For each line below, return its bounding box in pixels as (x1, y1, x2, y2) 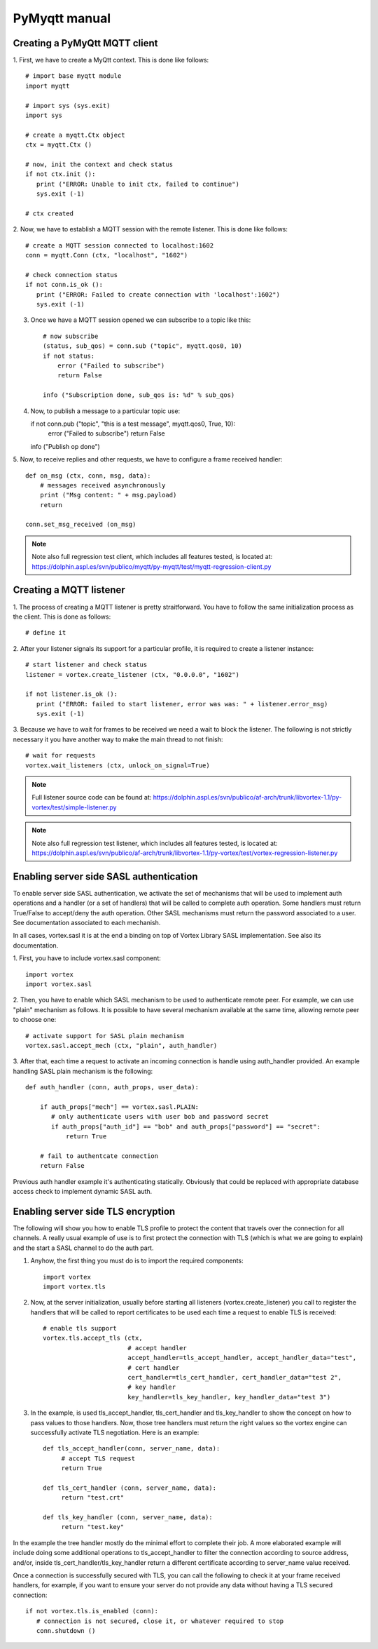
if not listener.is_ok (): (25, 690, 118, 698)
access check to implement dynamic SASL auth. (13, 1187, 153, 1196)
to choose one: (13, 1016, 57, 1024)
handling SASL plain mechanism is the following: (13, 1067, 153, 1075)
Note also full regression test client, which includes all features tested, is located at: (31, 553, 273, 561)
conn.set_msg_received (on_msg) (25, 520, 136, 529)
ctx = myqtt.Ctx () (25, 141, 92, 149)
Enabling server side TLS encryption (13, 1205, 176, 1217)
